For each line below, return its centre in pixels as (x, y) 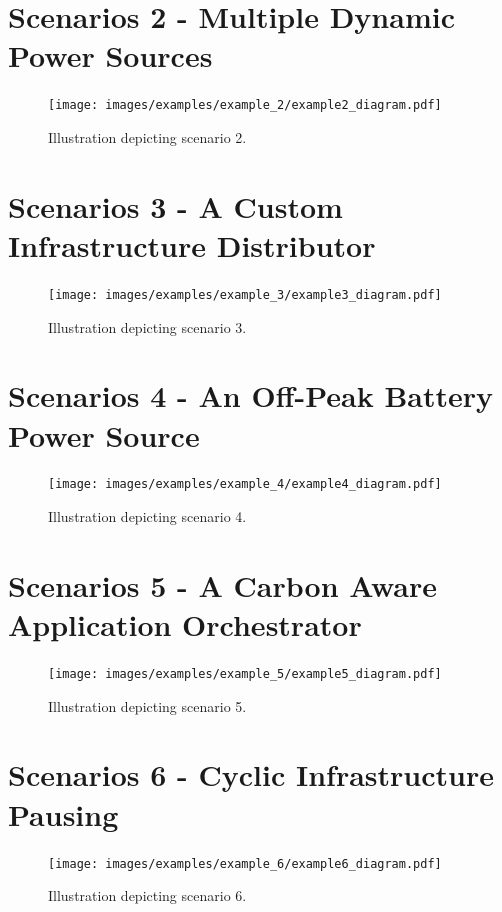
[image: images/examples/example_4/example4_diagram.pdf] (245, 484)
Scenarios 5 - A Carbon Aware (222, 584)
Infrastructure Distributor (192, 244)
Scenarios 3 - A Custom (175, 205)
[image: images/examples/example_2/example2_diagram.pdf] (245, 105)
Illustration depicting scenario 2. (147, 136)
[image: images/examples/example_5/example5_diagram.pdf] (245, 674)
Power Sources (110, 55)
